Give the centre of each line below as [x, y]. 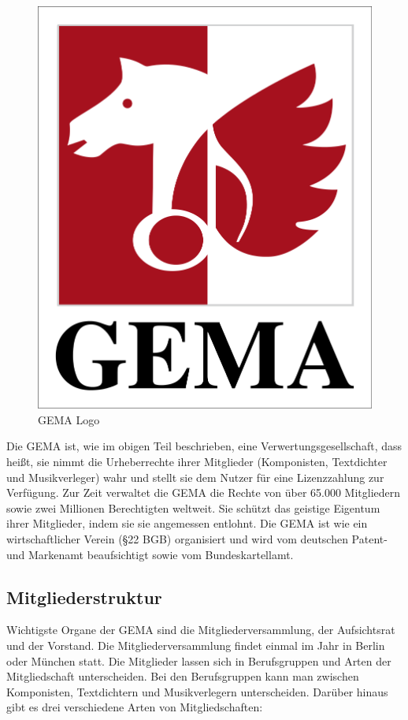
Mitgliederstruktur [84, 597]
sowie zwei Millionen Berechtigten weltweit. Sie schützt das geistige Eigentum [193, 507]
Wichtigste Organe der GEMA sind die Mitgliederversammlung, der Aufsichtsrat [201, 630]
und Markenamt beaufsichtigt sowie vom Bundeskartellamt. [150, 554]
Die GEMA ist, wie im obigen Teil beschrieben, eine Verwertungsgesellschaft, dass [204, 446]
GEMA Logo [69, 419]
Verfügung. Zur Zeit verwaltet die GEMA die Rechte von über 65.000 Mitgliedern [204, 492]
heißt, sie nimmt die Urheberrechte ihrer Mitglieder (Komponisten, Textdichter [197, 461]
